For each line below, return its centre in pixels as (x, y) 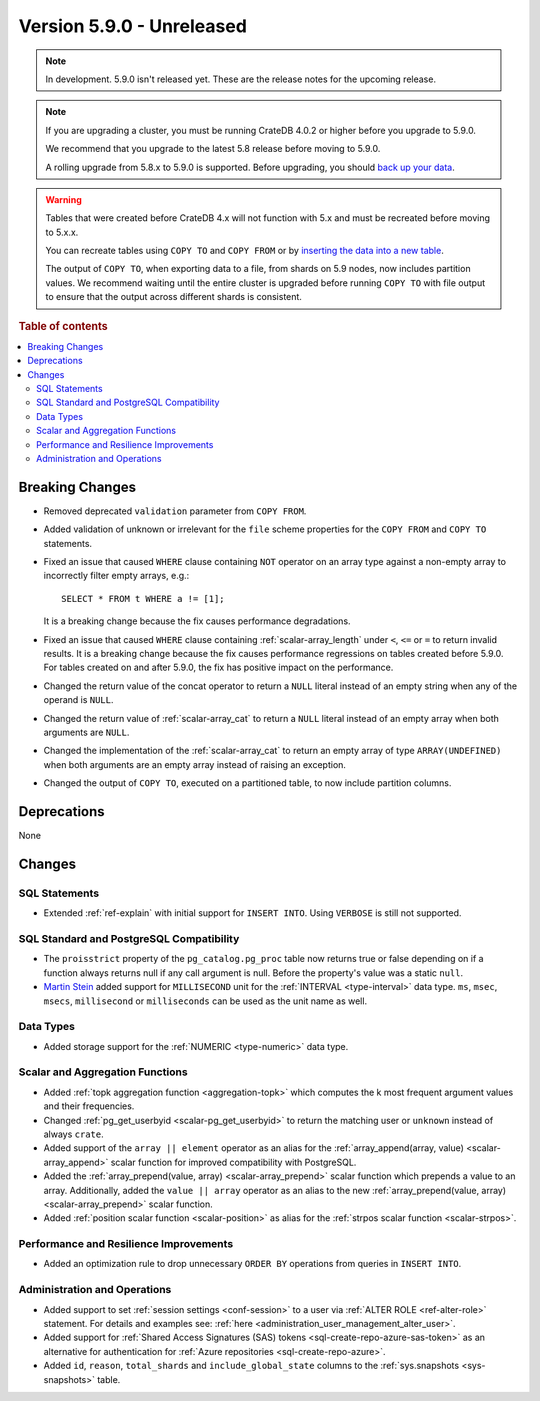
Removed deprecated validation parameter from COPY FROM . (175, 511)
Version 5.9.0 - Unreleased (132, 26)
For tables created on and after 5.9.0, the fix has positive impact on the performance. (218, 667)
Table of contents (63, 326)
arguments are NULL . (86, 732)
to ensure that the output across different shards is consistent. (173, 297)
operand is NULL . (78, 700)
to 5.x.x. (62, 232)
